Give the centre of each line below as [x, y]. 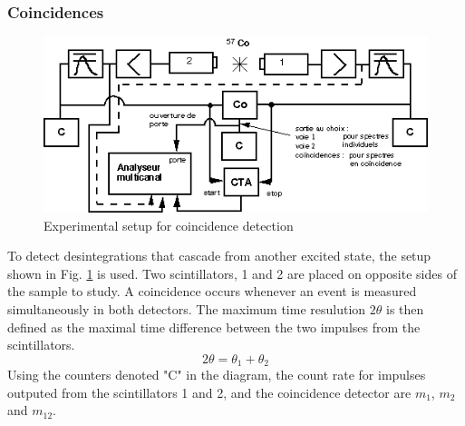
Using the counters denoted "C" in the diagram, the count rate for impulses [217, 375]
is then [405, 308]
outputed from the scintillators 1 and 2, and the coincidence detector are [209, 392]
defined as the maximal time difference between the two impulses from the [214, 327]
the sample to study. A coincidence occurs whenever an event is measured [212, 291]
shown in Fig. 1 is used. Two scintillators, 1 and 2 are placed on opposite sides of [232, 273]
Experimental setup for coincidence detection [169, 225]
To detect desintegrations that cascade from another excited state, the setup [219, 256]
